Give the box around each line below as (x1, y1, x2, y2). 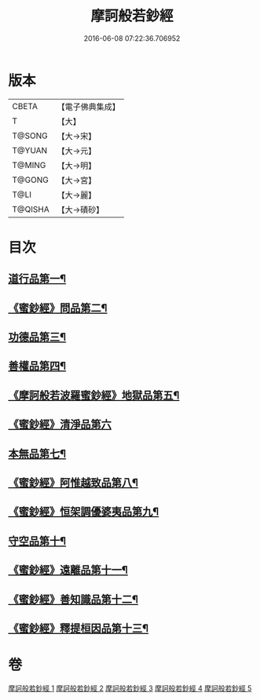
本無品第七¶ (8, 447, 67, 460)
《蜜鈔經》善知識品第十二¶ (8, 592, 139, 606)
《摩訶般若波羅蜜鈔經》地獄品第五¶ (8, 388, 180, 402)
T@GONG (12, 174, 49, 185)
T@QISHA (12, 203, 49, 214)
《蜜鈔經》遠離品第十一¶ (8, 563, 128, 577)
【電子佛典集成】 (57, 101, 120, 112)
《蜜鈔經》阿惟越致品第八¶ (8, 476, 139, 489)
